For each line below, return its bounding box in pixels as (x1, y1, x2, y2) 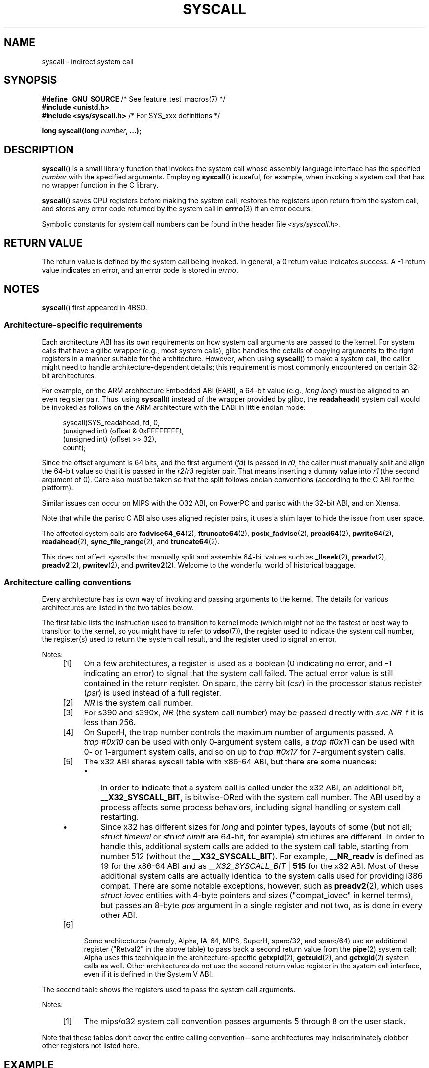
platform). (42, 483, 73, 492)
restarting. (100, 812, 139, 822)
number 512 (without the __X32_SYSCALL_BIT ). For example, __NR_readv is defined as (100, 851, 424, 862)
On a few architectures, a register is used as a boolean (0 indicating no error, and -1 (84, 659, 392, 669)
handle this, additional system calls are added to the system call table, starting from (100, 841, 409, 852)
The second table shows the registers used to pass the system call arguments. (42, 985, 296, 994)
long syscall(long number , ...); (42, 127, 142, 135)
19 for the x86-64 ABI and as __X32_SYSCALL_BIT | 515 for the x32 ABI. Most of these (100, 861, 419, 871)
